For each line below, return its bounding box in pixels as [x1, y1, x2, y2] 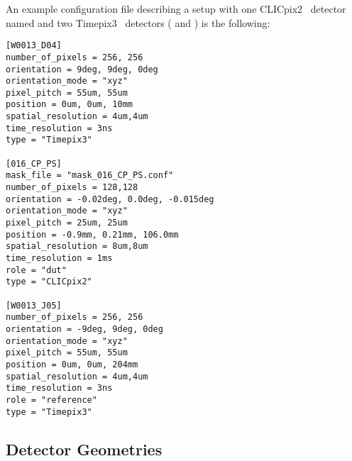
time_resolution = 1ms [6, 253, 113, 263]
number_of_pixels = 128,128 [6, 182, 138, 193]
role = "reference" [6, 394, 97, 405]
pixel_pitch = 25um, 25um [6, 218, 128, 228]
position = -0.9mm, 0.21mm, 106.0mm [6, 229, 179, 240]
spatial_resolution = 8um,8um [6, 241, 148, 252]
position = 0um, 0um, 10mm [6, 99, 133, 110]
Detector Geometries [6, 438, 163, 460]
